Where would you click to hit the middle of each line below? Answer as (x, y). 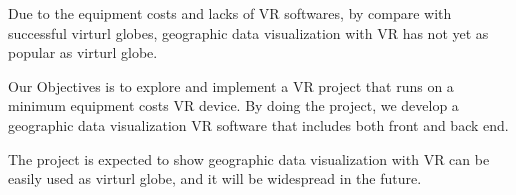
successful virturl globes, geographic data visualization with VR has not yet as (248, 32)
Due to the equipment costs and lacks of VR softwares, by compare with (230, 13)
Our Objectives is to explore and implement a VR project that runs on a (231, 85)
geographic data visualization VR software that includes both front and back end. (258, 124)
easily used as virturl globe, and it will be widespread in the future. (215, 178)
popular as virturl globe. (83, 52)
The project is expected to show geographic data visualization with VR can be (249, 158)
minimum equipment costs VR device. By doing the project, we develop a (233, 105)
